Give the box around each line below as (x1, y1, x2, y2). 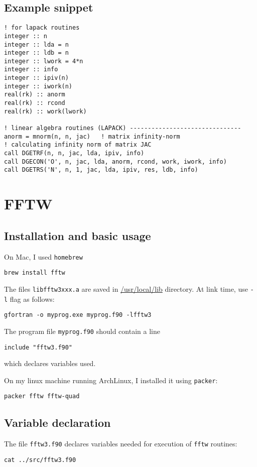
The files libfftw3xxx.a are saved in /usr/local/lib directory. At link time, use (4, 283, 248, 294)
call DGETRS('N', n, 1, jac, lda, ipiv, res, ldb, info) (4, 166, 198, 174)
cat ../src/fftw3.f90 (4, 456, 76, 463)
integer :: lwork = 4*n (4, 57, 83, 65)
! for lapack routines (4, 24, 80, 32)
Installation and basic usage (4, 227, 151, 243)
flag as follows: (10, 293, 55, 304)
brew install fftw (4, 269, 65, 277)
